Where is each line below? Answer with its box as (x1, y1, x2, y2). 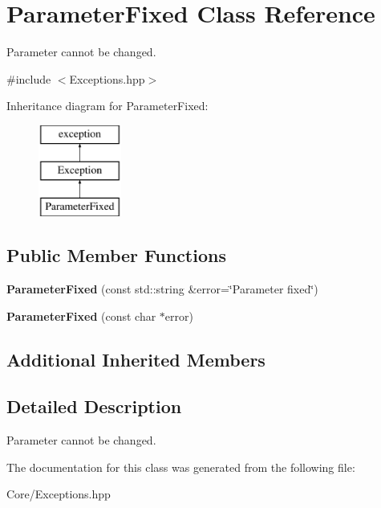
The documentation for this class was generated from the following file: (6, 458, 355, 475)
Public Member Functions (6, 243, 226, 268)
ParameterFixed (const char (6, 307, 156, 324)
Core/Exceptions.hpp (6, 485, 111, 502)
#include (6, 70, 51, 87)
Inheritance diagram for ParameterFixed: (6, 97, 209, 114)
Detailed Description (6, 394, 182, 419)
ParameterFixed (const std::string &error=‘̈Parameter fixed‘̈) (6, 281, 318, 297)
